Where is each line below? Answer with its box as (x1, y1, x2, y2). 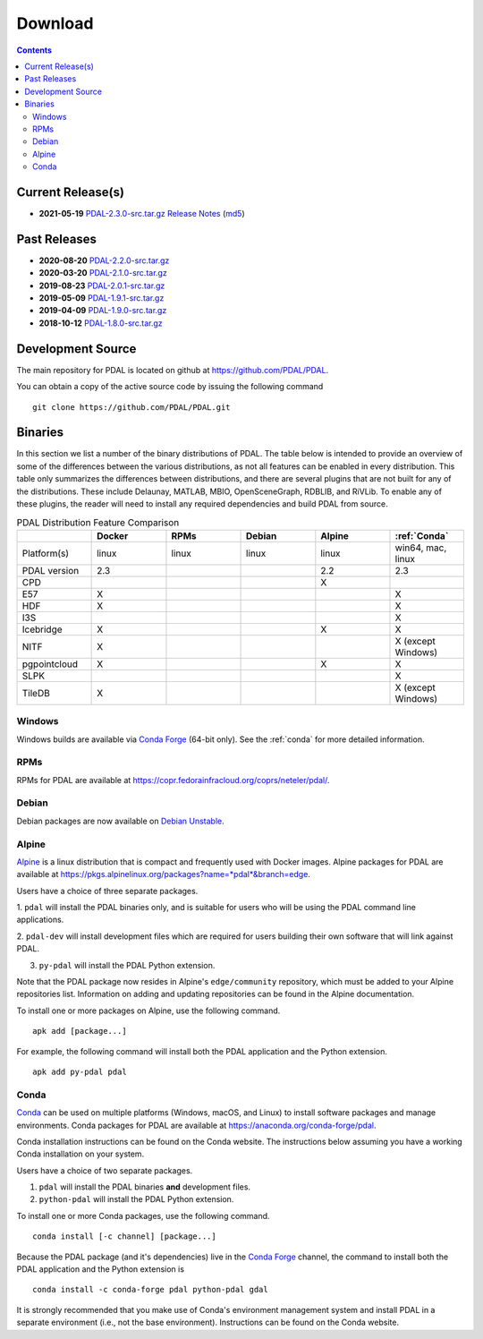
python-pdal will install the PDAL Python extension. (38, 1194, 234, 1205)
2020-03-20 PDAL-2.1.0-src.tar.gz (38, 268, 167, 278)
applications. (16, 914, 64, 925)
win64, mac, (394, 542, 447, 554)
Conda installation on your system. (16, 1148, 145, 1159)
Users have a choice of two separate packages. (16, 1164, 193, 1176)
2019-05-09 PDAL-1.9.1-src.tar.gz (38, 293, 165, 303)
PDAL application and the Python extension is (16, 1264, 185, 1275)
